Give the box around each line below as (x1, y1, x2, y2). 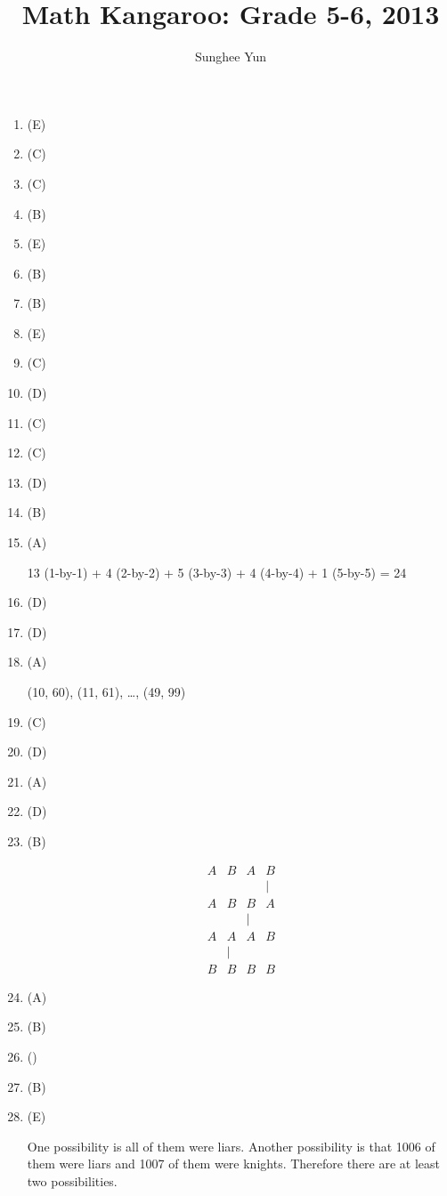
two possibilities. (27, 1171, 118, 1190)
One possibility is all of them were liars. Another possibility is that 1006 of (27, 1136, 435, 1155)
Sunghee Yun (194, 47, 267, 66)
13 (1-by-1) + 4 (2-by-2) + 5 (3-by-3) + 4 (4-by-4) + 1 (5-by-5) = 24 (27, 562, 407, 581)
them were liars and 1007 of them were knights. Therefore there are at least (27, 1154, 441, 1173)
